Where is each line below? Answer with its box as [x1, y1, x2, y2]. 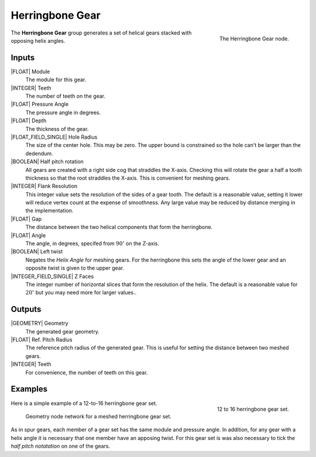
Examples [11, 384, 48, 394]
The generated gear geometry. [25, 328, 99, 335]
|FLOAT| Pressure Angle [11, 101, 69, 108]
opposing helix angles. [11, 37, 66, 44]
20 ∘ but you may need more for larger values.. [25, 288, 137, 296]
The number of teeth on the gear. [25, 92, 105, 99]
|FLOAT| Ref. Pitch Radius [11, 336, 73, 343]
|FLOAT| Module [11, 68, 50, 75]
